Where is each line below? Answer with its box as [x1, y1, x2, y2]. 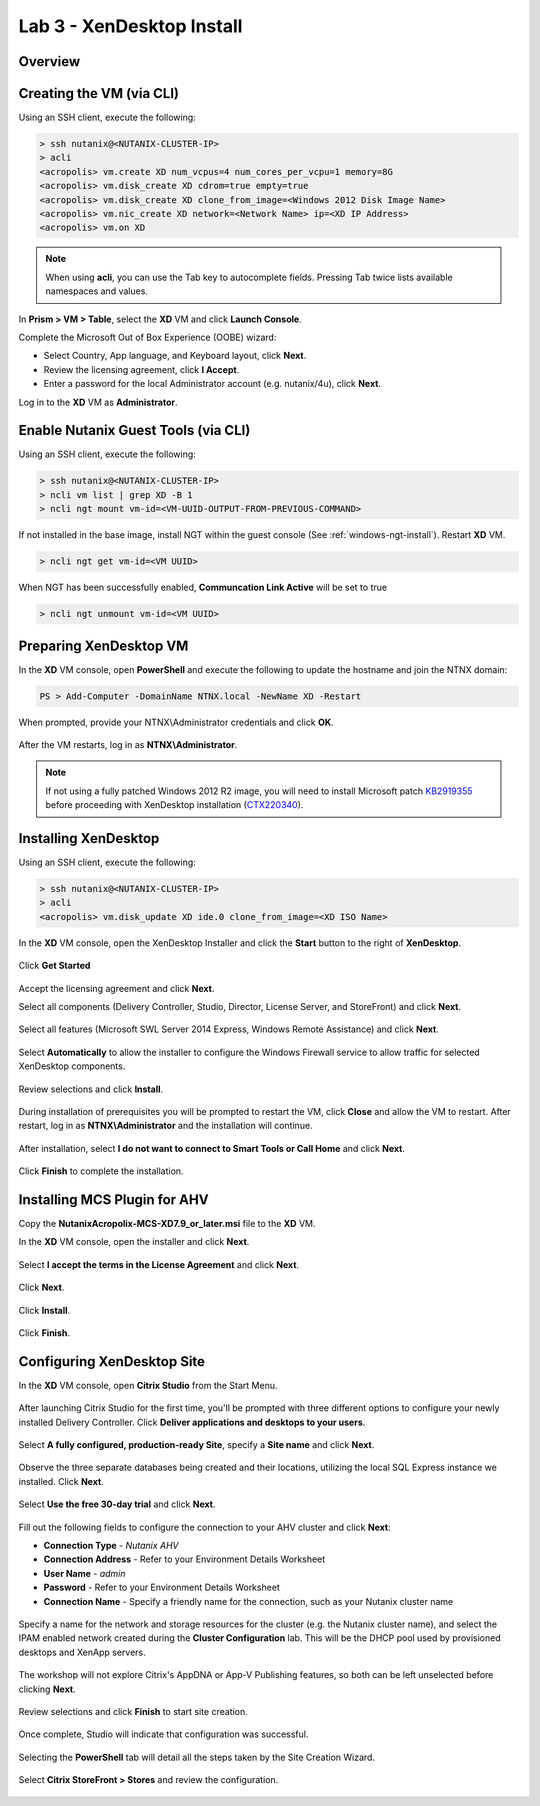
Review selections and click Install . [18, 1083, 164, 1095]
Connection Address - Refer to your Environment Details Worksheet [43, 1553, 326, 1565]
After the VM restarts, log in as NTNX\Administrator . [18, 738, 238, 750]
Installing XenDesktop [18, 830, 160, 847]
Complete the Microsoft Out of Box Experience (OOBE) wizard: [18, 331, 277, 343]
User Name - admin [43, 1567, 126, 1579]
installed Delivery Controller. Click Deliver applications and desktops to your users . [18, 1416, 366, 1428]
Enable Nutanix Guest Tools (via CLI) [18, 422, 251, 439]
